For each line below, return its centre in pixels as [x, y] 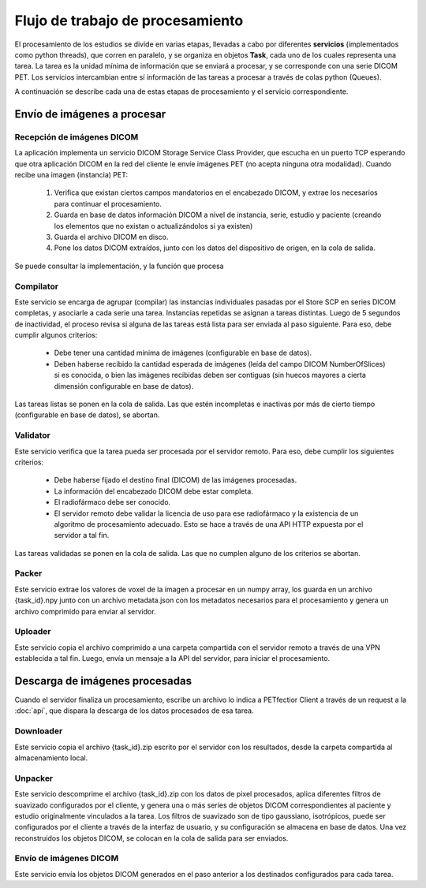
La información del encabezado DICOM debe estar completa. [154, 491]
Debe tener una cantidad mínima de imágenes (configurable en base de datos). [183, 353]
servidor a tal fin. [82, 535]
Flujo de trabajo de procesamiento [129, 21]
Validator [32, 435]
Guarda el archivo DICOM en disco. [111, 237]
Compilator [37, 286]
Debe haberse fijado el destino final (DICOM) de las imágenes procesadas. [176, 480]
